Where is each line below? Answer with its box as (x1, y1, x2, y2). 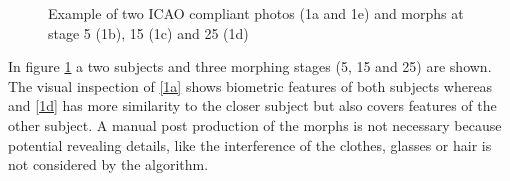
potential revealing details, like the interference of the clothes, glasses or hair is (8, 134, 492, 155)
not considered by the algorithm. (8, 154, 209, 175)
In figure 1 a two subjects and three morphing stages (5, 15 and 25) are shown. (8, 56, 492, 77)
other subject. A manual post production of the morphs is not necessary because (8, 114, 502, 135)
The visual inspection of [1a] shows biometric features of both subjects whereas (8, 75, 493, 96)
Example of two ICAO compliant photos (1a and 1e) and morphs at (48, 3, 464, 23)
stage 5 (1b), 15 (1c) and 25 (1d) (48, 22, 249, 43)
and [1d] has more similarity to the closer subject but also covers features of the (8, 95, 497, 116)
